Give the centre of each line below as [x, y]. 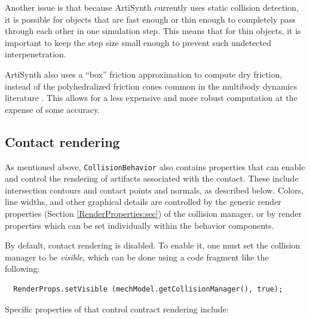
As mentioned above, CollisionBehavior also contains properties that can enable [155, 166]
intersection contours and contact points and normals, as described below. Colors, [154, 190]
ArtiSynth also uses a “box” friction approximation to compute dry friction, [144, 74]
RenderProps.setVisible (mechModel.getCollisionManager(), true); [148, 289]
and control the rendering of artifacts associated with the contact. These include [152, 178]
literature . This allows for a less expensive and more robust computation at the [151, 98]
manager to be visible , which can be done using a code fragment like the [137, 257]
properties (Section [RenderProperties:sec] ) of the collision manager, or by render [153, 213]
